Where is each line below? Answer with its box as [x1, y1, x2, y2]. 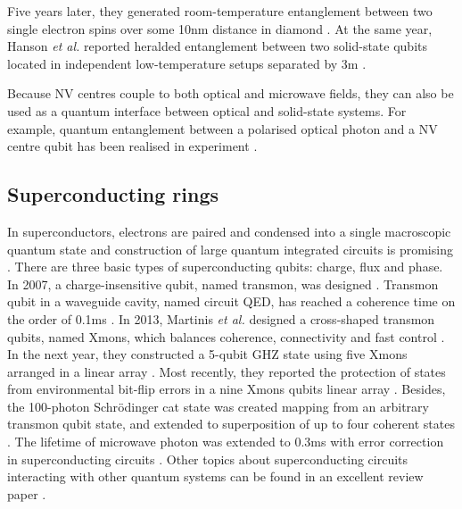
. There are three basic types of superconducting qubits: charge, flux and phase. [7, 257, 443, 276]
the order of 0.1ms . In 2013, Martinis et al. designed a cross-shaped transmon [7, 309, 435, 328]
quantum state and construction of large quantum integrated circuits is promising [7, 239, 453, 258]
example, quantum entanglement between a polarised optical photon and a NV [7, 119, 438, 138]
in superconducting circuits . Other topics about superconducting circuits [7, 449, 408, 468]
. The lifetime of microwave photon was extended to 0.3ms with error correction [7, 432, 444, 451]
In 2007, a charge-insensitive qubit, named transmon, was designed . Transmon [7, 274, 439, 293]
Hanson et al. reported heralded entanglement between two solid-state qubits [7, 37, 427, 55]
